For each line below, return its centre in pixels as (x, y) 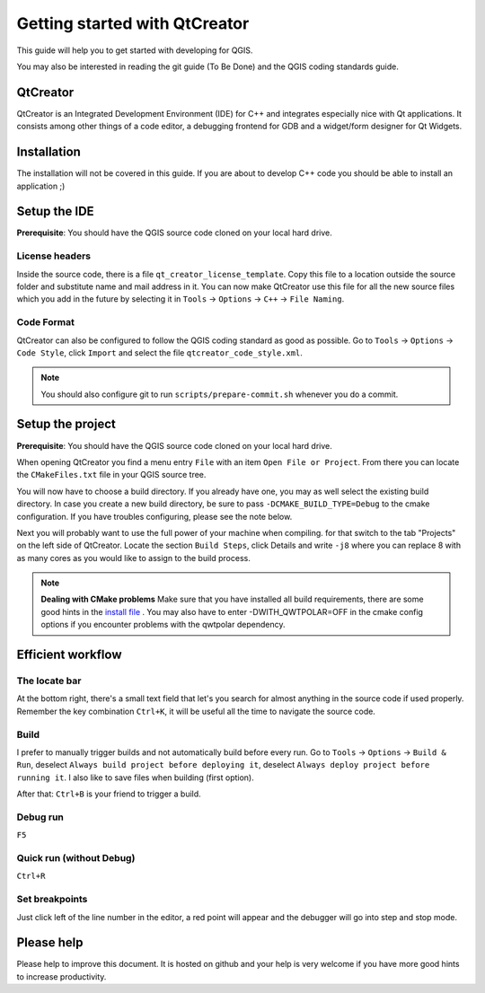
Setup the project (66, 424)
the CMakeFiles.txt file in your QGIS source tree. (111, 475)
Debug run (40, 817)
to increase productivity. (62, 976)
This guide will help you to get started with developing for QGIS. (135, 50)
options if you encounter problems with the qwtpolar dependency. (163, 625)
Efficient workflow (69, 655)
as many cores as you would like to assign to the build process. (133, 558)
